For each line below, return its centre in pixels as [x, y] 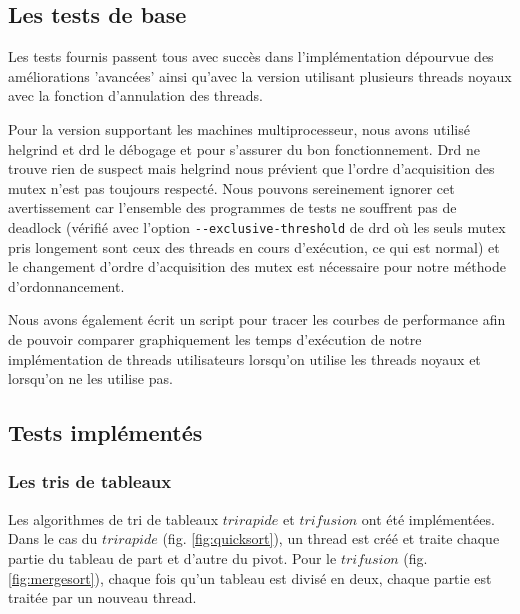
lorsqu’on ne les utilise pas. [90, 378]
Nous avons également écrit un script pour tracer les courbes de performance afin [257, 319]
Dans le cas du [53, 538]
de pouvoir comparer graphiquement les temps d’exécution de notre [215, 338]
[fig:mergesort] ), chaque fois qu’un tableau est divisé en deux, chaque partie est [250, 577]
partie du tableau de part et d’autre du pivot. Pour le [172, 557]
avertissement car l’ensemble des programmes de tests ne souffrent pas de [232, 207]
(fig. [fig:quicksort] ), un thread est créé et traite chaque [331, 538]
